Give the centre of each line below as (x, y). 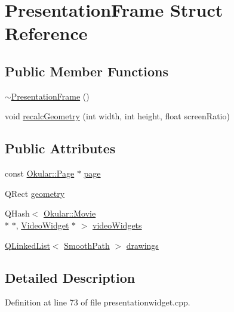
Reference (46, 33)
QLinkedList (27, 245)
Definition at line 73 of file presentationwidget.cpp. (98, 302)
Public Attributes (60, 148)
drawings (142, 245)
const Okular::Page (40, 173)
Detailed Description (70, 277)
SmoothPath (87, 245)
